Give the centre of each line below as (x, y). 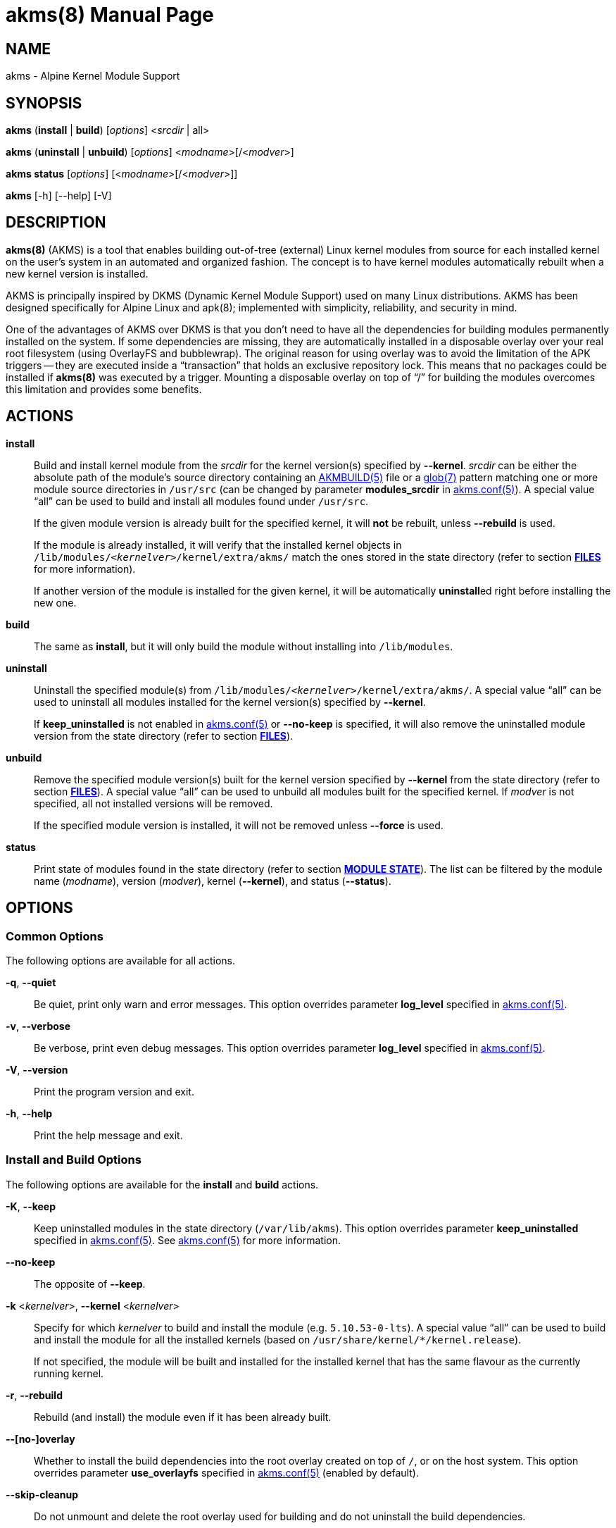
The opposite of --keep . (90, 1284)
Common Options (55, 936)
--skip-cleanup (42, 1494)
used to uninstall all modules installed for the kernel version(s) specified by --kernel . (230, 702)
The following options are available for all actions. (120, 960)
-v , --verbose (38, 1026)
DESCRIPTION (56, 223)
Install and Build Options (74, 1160)
